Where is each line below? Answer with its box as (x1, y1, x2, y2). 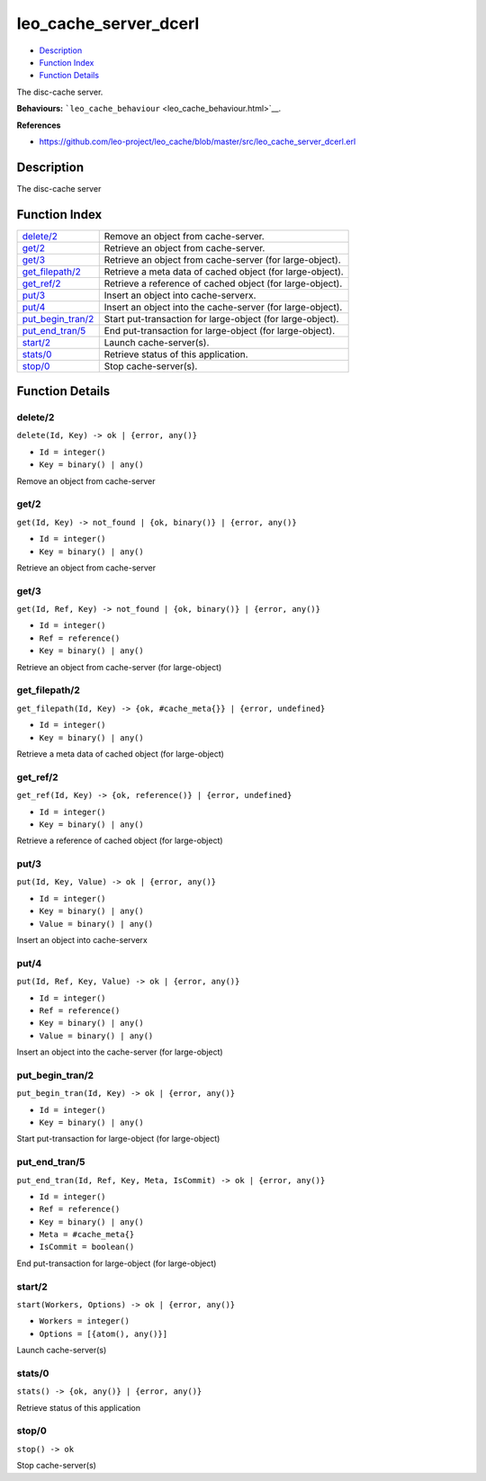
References (16, 120, 61, 130)
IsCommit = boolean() (39, 1242, 135, 1252)
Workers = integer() (39, 1316, 130, 1326)
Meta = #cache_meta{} (39, 1229, 135, 1240)
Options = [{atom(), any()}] (39, 1328, 168, 1339)
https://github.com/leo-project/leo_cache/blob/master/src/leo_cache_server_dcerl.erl (39, 136, 356, 147)
